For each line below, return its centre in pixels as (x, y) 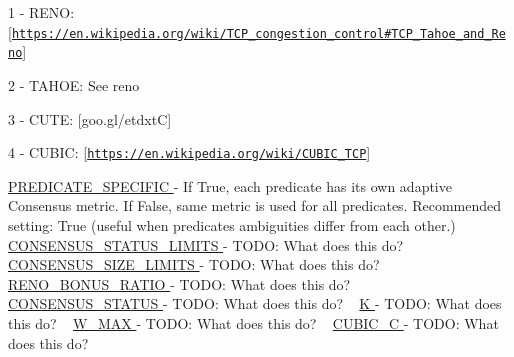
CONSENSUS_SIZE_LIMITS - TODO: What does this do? (194, 264)
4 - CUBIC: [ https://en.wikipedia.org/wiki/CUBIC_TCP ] (189, 152)
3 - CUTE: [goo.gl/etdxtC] (90, 118)
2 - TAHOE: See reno (74, 84)
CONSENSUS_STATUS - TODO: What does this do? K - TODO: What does (255, 303)
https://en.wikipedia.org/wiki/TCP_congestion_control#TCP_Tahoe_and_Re (258, 33)
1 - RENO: (41, 12)
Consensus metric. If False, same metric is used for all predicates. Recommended (255, 205)
